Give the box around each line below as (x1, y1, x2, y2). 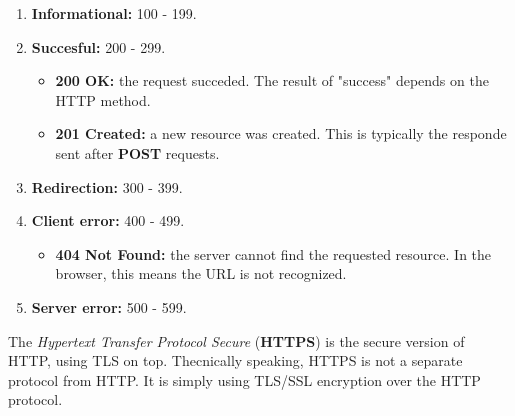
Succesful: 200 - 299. (31, 36, 166, 57)
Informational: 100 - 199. (31, 3, 197, 23)
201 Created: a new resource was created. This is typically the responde (55, 123, 507, 144)
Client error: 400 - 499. (31, 210, 185, 231)
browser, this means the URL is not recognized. (55, 263, 347, 284)
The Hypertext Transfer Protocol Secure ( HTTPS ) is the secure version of (8, 330, 465, 351)
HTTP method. (55, 89, 151, 110)
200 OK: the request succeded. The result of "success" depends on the (55, 70, 489, 91)
